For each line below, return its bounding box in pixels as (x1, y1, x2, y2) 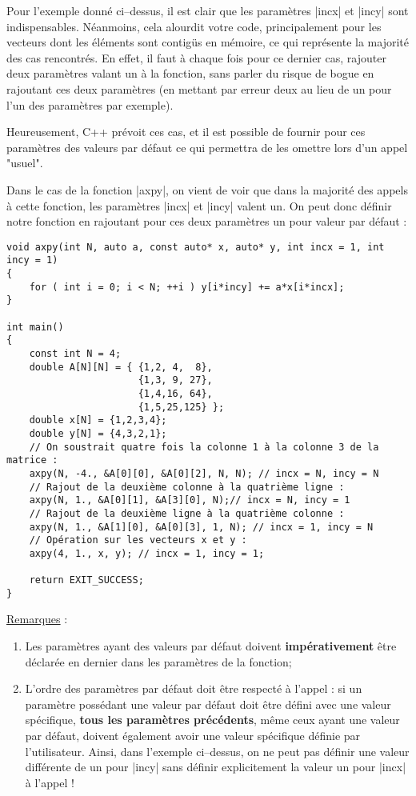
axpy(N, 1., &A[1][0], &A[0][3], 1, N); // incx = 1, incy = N (29, 521, 374, 533)
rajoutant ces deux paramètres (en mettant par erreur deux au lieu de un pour (6, 80, 392, 97)
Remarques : (6, 610, 68, 627)
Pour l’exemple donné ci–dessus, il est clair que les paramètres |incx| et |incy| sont (6, 2, 409, 18)
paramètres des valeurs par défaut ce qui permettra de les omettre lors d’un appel (6, 138, 408, 155)
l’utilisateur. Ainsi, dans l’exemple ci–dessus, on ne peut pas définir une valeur (25, 742, 410, 759)
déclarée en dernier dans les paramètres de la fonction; (25, 653, 292, 670)
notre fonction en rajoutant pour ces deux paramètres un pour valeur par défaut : (6, 213, 407, 230)
